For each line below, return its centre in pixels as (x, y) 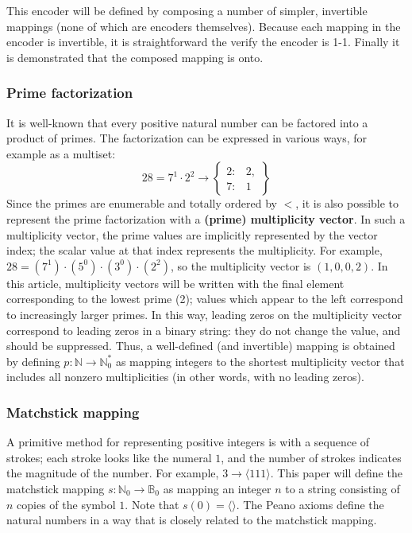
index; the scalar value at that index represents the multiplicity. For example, (194, 250)
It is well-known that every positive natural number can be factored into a (187, 122)
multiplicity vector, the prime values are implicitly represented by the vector (192, 234)
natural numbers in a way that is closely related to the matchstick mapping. (192, 520)
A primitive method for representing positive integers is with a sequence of (188, 442)
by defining (33, 361)
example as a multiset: (61, 153)
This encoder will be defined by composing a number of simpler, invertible (187, 10)
